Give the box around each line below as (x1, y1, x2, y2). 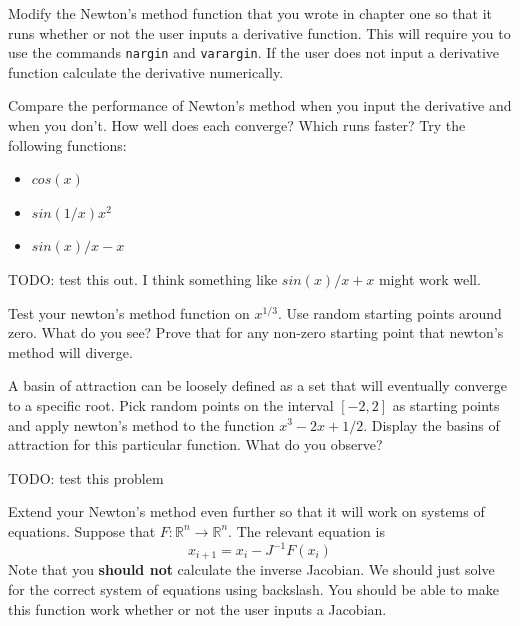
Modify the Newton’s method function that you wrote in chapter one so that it (8, 3, 493, 23)
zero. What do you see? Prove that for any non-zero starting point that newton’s (8, 322, 504, 343)
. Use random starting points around (277, 302, 502, 323)
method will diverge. (8, 341, 133, 362)
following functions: (8, 134, 127, 155)
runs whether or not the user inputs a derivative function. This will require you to (8, 22, 511, 43)
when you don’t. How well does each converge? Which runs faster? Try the (8, 115, 466, 136)
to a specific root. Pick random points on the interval (8, 394, 334, 415)
